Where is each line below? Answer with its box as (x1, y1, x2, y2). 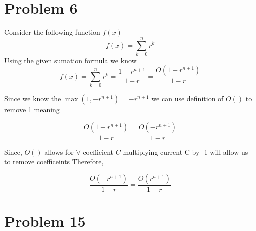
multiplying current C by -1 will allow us (123, 146, 248, 157)
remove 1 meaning (4, 104, 60, 115)
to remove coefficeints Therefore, (4, 156, 104, 167)
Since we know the (4, 93, 61, 104)
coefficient (83, 146, 114, 157)
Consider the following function (4, 27, 100, 37)
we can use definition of (151, 93, 224, 104)
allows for (44, 146, 74, 157)
